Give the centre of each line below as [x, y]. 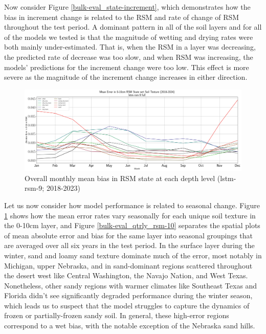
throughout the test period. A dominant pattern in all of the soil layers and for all [133, 27]
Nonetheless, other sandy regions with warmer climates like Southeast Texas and [131, 285]
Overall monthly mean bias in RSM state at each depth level [120, 178]
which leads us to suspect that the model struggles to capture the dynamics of [127, 305]
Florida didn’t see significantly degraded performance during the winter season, [128, 295]
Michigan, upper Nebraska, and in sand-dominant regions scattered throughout [128, 265]
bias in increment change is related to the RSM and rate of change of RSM [122, 17]
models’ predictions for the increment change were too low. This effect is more [127, 67]
